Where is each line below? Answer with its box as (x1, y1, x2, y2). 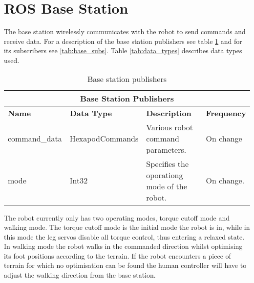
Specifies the (146, 158, 189, 169)
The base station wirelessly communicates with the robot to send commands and (4, 26, 246, 37)
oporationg (146, 169, 183, 181)
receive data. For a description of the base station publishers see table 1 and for (4, 36, 242, 46)
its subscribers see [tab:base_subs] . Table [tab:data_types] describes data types (4, 45, 242, 56)
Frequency (206, 107, 246, 119)
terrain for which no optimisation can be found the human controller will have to (4, 260, 247, 270)
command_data (8, 132, 62, 144)
